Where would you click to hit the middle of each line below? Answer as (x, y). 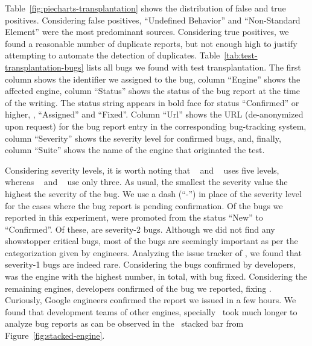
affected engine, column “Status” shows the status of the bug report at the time (152, 91)
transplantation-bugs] (44, 67)
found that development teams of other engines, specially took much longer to (151, 311)
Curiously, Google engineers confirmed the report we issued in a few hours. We (151, 300)
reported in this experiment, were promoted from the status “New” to (134, 217)
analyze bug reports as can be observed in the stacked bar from (124, 323)
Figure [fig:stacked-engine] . (55, 335)
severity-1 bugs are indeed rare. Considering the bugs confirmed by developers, (150, 264)
